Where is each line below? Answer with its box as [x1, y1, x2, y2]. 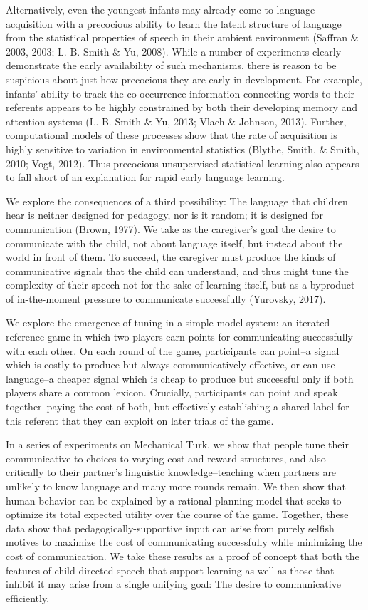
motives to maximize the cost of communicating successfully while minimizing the [6, 534, 362, 549]
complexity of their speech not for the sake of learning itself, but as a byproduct [6, 277, 355, 292]
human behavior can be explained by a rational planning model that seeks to [6, 492, 342, 507]
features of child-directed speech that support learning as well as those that [6, 562, 335, 577]
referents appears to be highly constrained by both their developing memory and [6, 100, 358, 115]
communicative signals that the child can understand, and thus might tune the [6, 263, 349, 278]
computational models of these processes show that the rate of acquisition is [6, 128, 337, 143]
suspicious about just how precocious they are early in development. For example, [6, 71, 362, 86]
